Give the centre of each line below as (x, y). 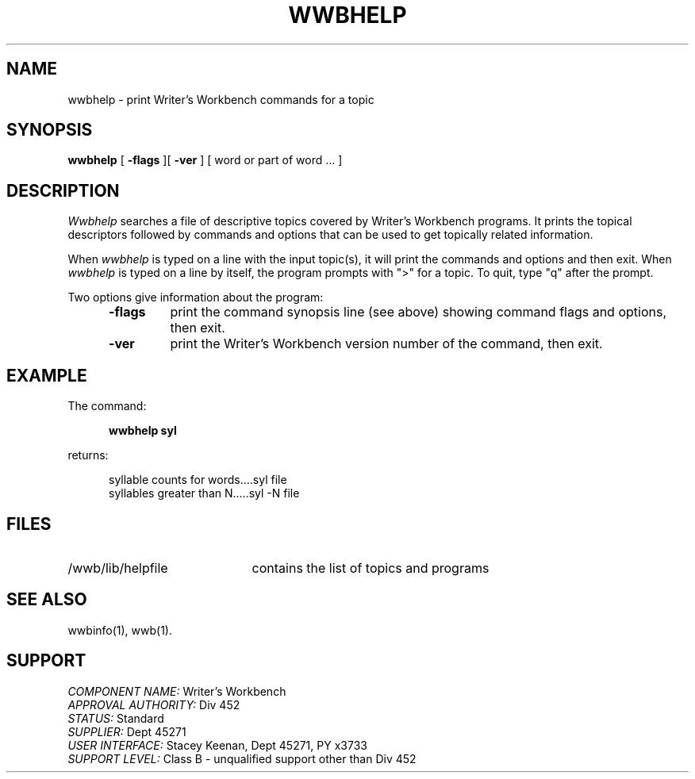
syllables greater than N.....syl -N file (204, 493)
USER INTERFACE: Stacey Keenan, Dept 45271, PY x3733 (217, 745)
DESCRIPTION (63, 190)
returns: (88, 455)
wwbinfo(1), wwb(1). (120, 630)
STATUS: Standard (116, 718)
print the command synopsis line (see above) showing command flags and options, (419, 312)
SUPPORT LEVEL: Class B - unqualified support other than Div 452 (242, 758)
